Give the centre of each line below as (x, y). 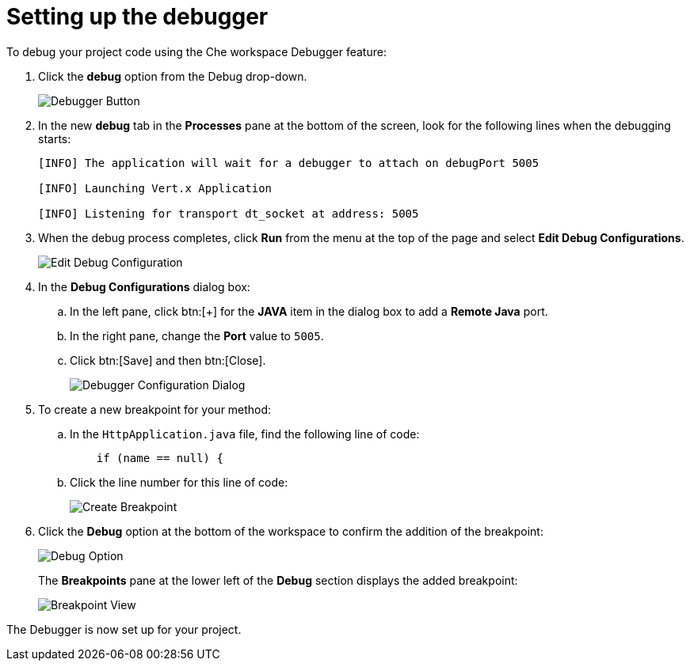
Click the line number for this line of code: (179, 482)
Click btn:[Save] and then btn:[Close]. (168, 360)
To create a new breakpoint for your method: (155, 409)
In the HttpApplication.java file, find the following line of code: (245, 434)
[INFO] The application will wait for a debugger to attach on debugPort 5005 (289, 163)
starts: (55, 138)
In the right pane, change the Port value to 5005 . (197, 335)
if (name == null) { (160, 458)
